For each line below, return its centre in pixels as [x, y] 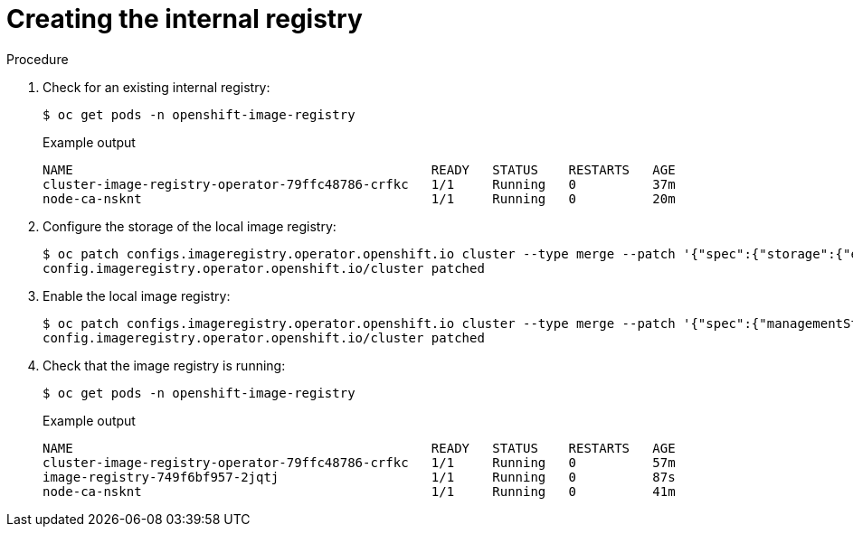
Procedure [38, 59]
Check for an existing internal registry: [156, 87]
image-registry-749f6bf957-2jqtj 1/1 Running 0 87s [359, 477]
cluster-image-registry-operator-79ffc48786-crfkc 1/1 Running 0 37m [359, 184]
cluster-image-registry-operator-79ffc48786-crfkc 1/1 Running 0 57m [359, 462]
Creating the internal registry [185, 19]
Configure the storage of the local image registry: [190, 226]
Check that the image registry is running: [164, 365]
